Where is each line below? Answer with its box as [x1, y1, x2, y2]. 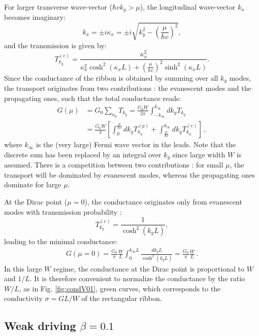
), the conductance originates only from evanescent [84, 196, 242, 207]
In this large [4, 263, 42, 274]
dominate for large [4, 179, 61, 190]
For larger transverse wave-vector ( [4, 2, 112, 12]
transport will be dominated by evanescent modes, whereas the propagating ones [4, 169, 255, 180]
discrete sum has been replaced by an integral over [4, 149, 161, 159]
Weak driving [4, 318, 76, 333]
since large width [172, 149, 225, 159]
